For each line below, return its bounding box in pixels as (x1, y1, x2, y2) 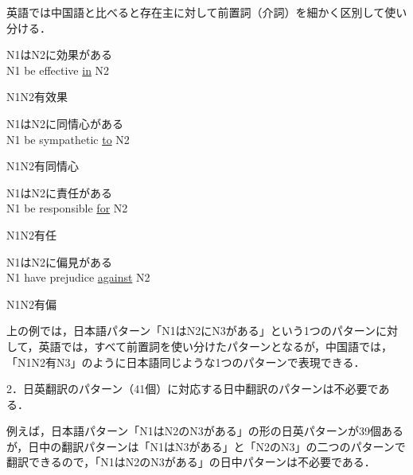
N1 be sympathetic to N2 (6, 130, 130, 147)
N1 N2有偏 (6, 295, 56, 312)
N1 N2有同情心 (6, 158, 79, 174)
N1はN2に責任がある (6, 184, 112, 201)
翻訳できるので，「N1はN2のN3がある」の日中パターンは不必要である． (6, 454, 376, 470)
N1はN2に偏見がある (6, 253, 112, 270)
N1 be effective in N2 (6, 61, 110, 78)
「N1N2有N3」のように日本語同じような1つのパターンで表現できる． (6, 353, 365, 370)
